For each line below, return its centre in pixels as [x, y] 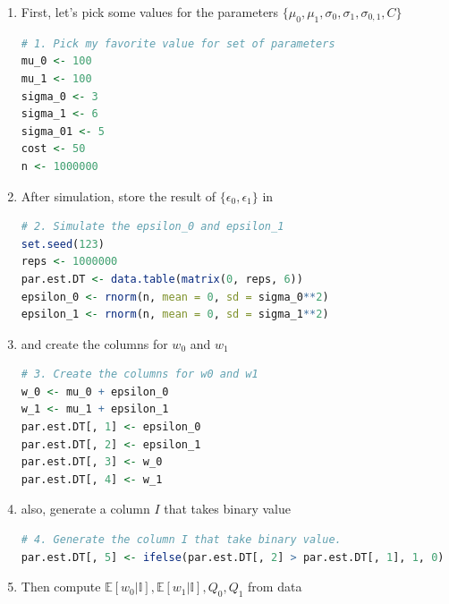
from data [275, 587]
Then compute [61, 587]
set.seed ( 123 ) [63, 244]
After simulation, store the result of [119, 196]
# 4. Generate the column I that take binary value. [181, 540]
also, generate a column [85, 509]
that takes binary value [227, 509]
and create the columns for [94, 343]
